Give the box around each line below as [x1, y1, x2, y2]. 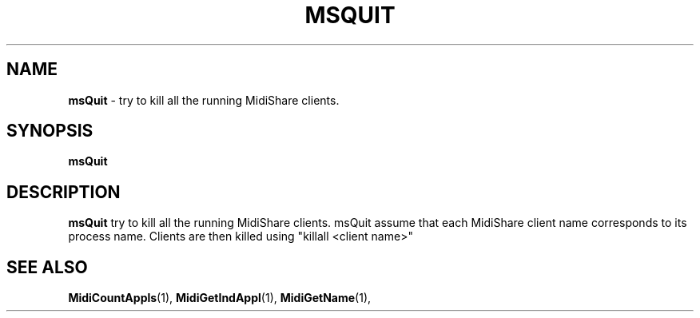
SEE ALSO [6, 256, 88, 277]
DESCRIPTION [6, 181, 121, 202]
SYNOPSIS [6, 121, 93, 141]
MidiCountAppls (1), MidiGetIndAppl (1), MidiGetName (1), [68, 291, 372, 305]
